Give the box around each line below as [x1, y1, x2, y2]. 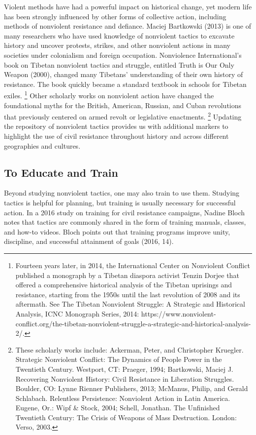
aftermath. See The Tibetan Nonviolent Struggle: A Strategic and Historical [15, 299, 245, 309]
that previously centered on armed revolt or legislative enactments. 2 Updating [4, 110, 242, 121]
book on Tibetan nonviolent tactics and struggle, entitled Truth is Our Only [4, 59, 234, 70]
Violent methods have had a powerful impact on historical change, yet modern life [4, 1, 252, 11]
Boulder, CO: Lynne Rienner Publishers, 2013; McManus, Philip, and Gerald [15, 383, 248, 394]
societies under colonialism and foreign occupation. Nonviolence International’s [4, 49, 242, 60]
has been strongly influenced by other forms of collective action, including [4, 11, 226, 21]
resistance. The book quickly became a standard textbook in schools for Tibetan [4, 79, 247, 89]
